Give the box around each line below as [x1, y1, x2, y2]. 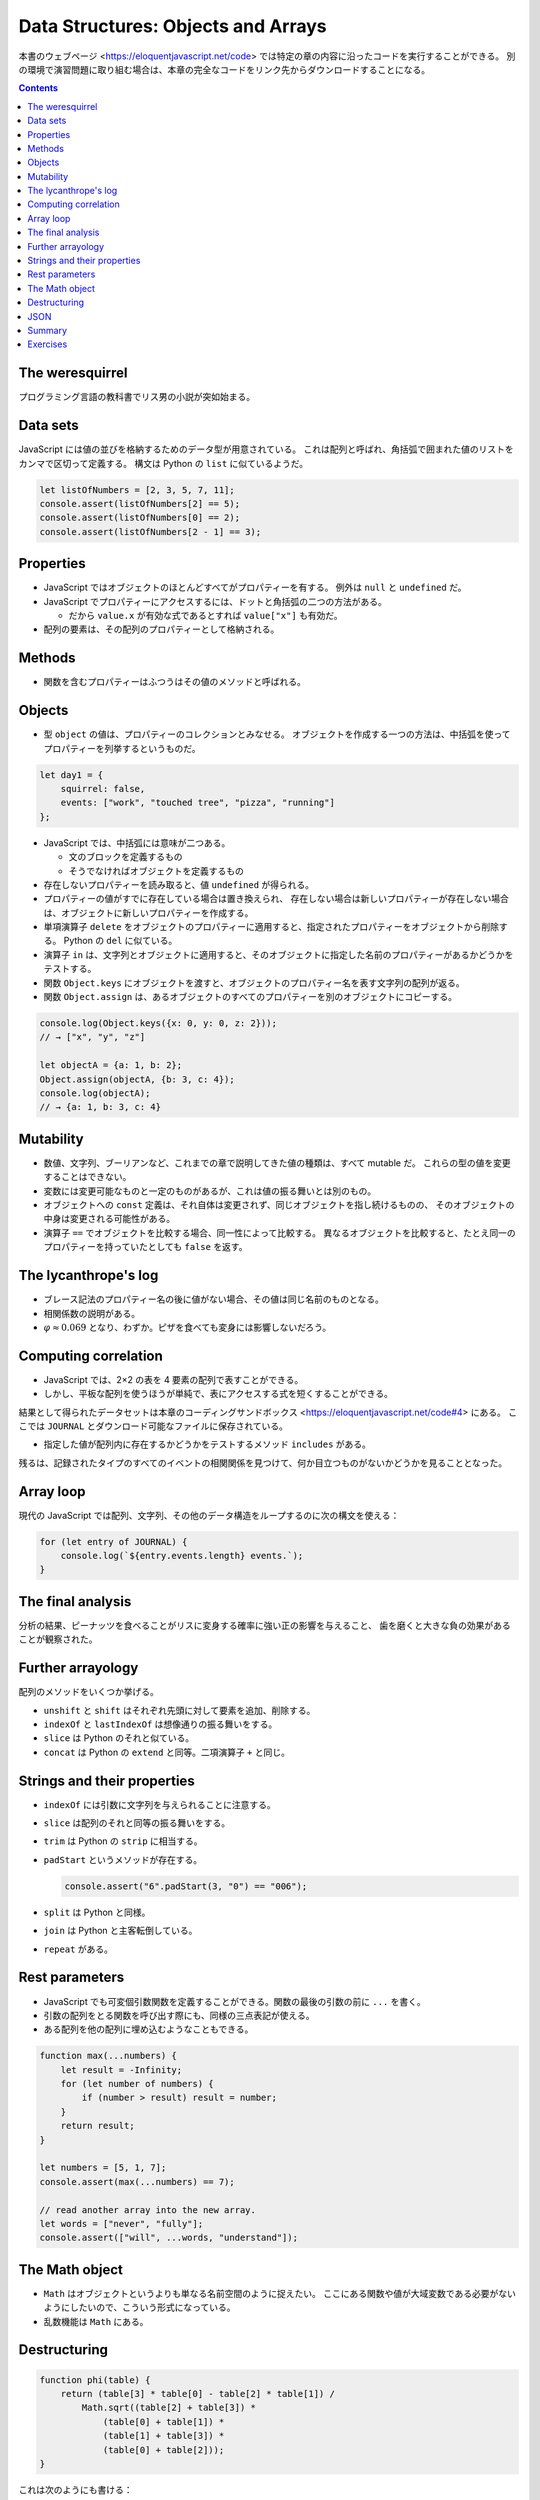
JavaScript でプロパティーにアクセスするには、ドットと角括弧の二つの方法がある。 [43, 595, 387, 607]
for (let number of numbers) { [60, 2078, 214, 2090]
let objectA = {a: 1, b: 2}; [39, 1060, 183, 1071]
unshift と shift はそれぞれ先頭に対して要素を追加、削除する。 [43, 1704, 316, 1716]
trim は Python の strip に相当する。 [43, 1835, 204, 1847]
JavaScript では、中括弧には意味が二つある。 [43, 836, 231, 849]
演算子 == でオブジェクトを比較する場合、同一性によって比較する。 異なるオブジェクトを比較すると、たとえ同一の [43, 1226, 516, 1239]
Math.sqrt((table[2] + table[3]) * [81, 2402, 257, 2414]
